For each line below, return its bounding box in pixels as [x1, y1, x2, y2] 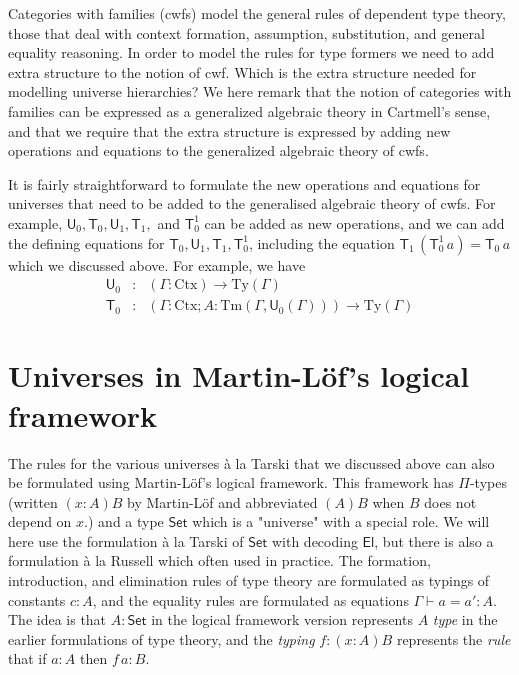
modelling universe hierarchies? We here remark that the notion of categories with [8, 81, 512, 102]
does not [424, 491, 477, 512]
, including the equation [248, 232, 395, 253]
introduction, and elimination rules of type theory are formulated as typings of [8, 570, 490, 591]
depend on [8, 511, 72, 532]
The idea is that [8, 609, 107, 630]
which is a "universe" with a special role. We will [192, 511, 490, 532]
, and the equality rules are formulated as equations [92, 589, 409, 610]
